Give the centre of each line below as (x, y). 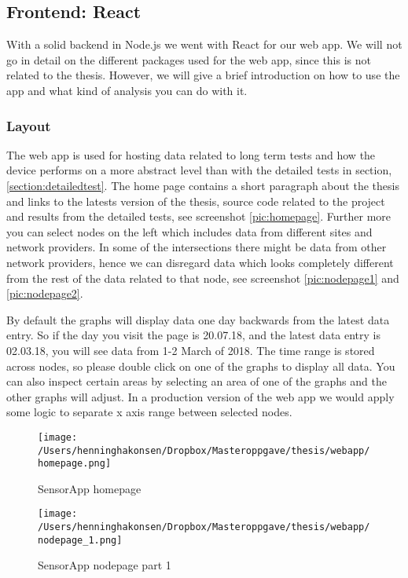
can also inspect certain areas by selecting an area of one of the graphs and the (197, 381)
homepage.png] (75, 464)
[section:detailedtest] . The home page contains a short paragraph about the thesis (203, 185)
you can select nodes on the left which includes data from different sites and (189, 231)
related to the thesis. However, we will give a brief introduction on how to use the (203, 75)
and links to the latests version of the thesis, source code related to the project (196, 201)
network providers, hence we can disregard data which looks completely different (200, 262)
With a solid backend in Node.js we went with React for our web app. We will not (204, 44)
